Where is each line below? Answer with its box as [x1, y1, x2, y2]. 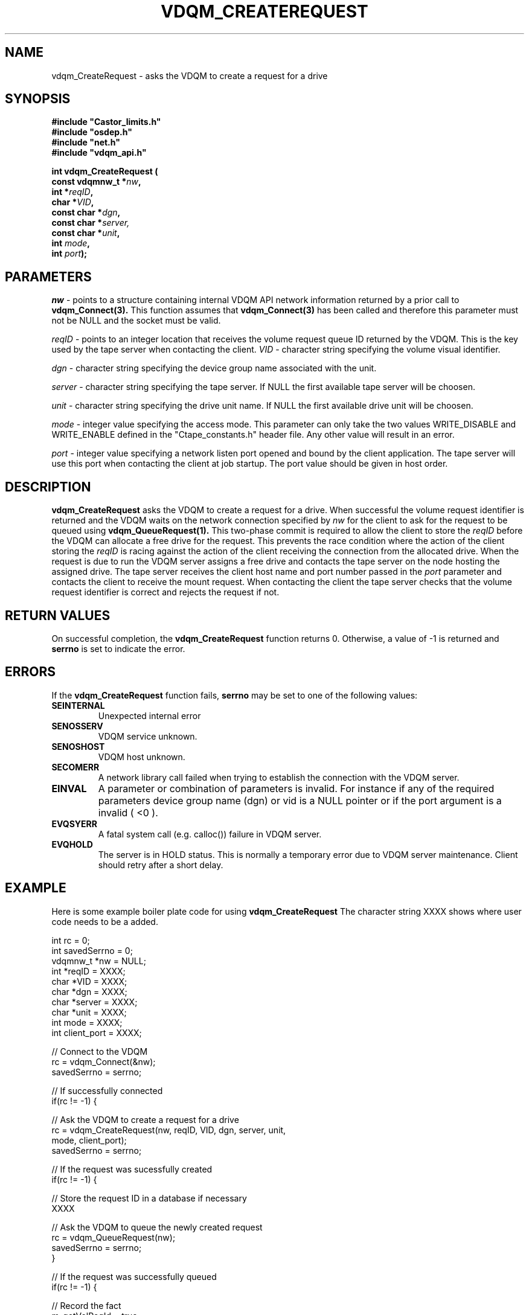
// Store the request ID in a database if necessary [51, 1192, 247, 1203]
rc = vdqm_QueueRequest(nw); [51, 1232, 176, 1243]
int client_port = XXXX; [51, 1027, 142, 1038]
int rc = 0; [51, 935, 90, 945]
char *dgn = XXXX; [51, 986, 127, 997]
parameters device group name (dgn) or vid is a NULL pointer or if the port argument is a [98, 794, 502, 807]
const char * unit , [51, 228, 120, 238]
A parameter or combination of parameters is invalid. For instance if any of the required [98, 782, 495, 795]
